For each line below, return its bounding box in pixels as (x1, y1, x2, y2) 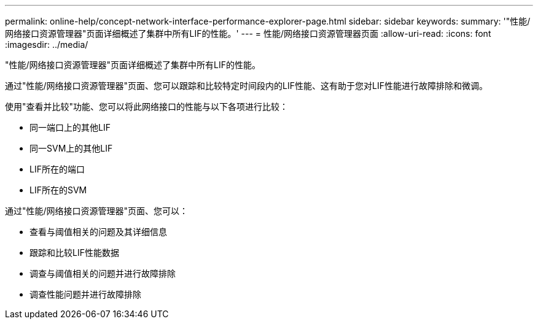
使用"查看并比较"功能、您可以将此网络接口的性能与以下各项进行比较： (5, 101, 289, 112)
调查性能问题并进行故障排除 (29, 289, 141, 299)
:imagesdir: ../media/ (5, 39, 88, 50)
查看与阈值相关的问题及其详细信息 (29, 226, 167, 237)
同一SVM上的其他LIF (29, 143, 113, 153)
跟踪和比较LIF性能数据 (29, 247, 119, 258)
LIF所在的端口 (29, 164, 85, 174)
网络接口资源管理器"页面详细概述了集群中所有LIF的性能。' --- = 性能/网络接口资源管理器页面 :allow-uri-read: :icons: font (5, 28, 491, 39)
